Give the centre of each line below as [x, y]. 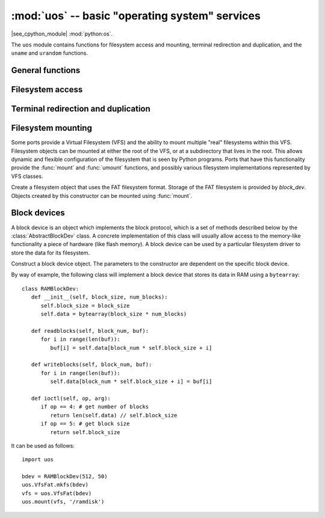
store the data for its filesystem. [51, 253]
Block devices [38, 213]
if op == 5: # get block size [85, 424]
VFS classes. [27, 176]
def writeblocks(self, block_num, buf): [91, 365]
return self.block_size [85, 432]
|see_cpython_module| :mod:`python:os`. [62, 34]
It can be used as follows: [43, 446]
